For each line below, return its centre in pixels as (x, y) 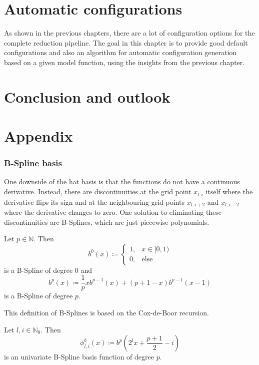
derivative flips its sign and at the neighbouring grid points (94, 202)
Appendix (38, 136)
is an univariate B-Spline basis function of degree (79, 357)
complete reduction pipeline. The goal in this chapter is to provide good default (126, 42)
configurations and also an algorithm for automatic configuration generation (120, 52)
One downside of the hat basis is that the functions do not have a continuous (122, 181)
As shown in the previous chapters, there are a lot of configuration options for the (129, 33)
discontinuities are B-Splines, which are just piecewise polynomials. (107, 222)
